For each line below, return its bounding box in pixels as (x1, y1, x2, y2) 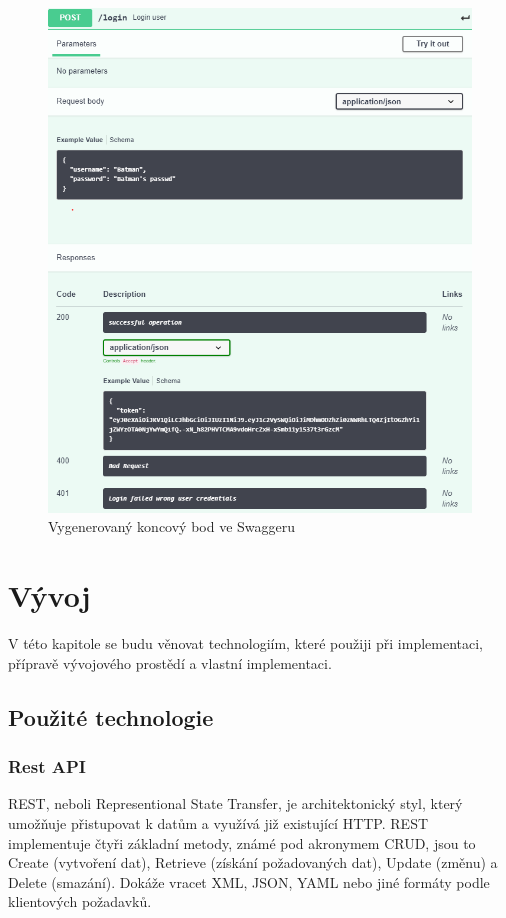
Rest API (8, 754, 86, 779)
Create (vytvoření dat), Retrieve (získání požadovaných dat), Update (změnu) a (8, 852, 498, 873)
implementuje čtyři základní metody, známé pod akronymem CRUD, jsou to (8, 832, 476, 853)
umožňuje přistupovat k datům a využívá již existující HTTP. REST (8, 812, 429, 833)
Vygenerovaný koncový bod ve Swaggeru (48, 516, 296, 537)
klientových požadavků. (8, 891, 152, 912)
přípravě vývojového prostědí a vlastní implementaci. (8, 652, 332, 673)
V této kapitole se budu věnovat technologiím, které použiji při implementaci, (8, 633, 483, 654)
